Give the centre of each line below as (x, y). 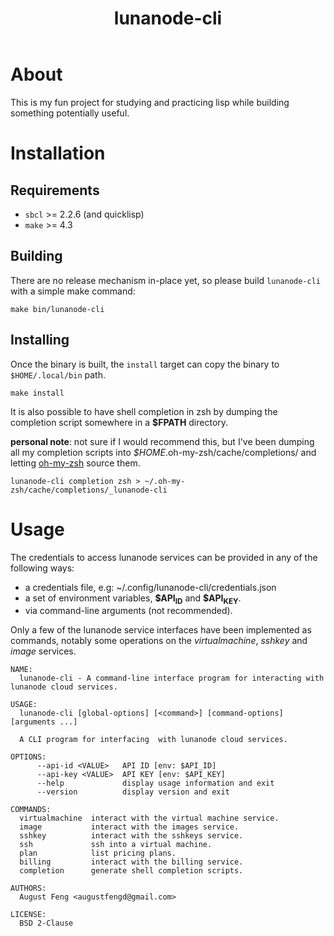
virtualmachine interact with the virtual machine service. (149, 818)
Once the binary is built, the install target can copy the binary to (145, 364)
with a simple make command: (73, 291)
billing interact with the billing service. (131, 862)
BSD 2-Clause (46, 923)
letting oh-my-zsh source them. (75, 463)
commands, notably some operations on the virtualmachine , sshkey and (159, 641)
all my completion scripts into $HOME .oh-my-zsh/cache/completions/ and (163, 452)
